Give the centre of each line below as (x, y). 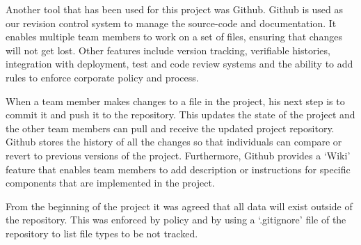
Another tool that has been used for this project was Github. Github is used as (175, 9)
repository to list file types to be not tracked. (102, 233)
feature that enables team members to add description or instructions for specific (178, 169)
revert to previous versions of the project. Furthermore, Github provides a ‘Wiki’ (178, 155)
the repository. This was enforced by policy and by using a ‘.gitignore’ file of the (176, 220)
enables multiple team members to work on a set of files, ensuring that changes (174, 37)
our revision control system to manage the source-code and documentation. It (171, 23)
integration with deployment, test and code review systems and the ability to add (179, 64)
